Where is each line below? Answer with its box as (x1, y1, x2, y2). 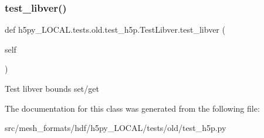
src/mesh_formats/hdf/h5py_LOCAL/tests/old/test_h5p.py (5, 122, 226, 134)
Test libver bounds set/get (5, 82, 99, 94)
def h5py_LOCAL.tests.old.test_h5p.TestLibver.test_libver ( (5, 23, 225, 36)
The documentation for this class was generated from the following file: (5, 102, 260, 114)
